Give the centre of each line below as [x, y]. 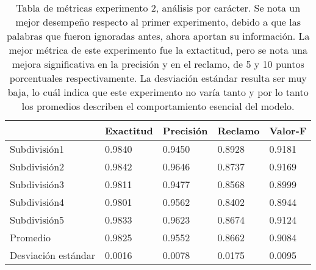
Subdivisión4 [37, 202]
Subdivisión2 [37, 166]
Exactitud [129, 130]
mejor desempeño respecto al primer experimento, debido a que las [158, 22]
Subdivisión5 [37, 220]
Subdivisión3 [37, 184]
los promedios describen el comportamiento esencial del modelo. [158, 106]
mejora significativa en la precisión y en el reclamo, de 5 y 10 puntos [158, 64]
